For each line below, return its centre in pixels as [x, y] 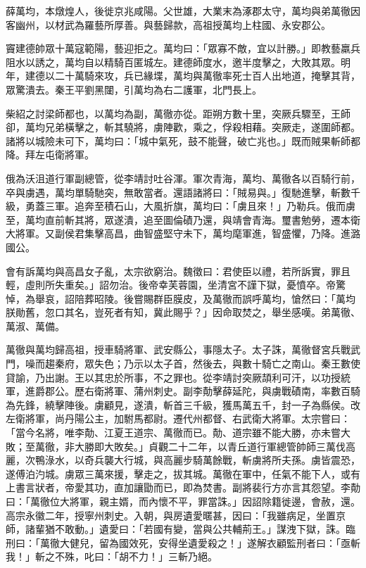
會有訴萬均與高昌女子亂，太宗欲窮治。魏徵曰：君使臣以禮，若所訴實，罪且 [178, 271]
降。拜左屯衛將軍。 [50, 154]
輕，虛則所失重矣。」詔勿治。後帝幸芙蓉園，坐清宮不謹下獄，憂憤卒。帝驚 [176, 285]
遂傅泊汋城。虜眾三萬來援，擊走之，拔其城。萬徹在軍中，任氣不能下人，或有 [183, 473]
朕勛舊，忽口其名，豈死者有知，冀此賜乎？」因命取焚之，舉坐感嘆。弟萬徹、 [183, 312]
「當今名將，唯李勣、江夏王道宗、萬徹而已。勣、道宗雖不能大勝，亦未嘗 [173, 433]
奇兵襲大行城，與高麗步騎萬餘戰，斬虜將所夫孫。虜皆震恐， [222, 460]
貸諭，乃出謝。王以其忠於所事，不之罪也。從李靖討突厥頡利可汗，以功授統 [178, 377]
